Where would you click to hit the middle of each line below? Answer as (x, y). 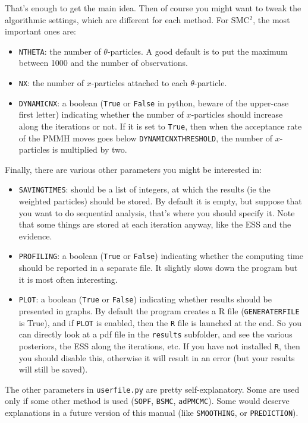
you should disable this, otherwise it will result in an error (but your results (157, 357)
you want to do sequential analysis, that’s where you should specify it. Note (157, 212)
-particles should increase (237, 114)
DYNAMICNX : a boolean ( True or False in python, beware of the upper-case (154, 102)
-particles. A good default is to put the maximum (197, 51)
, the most (271, 19)
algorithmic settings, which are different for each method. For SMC (127, 19)
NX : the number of (51, 83)
